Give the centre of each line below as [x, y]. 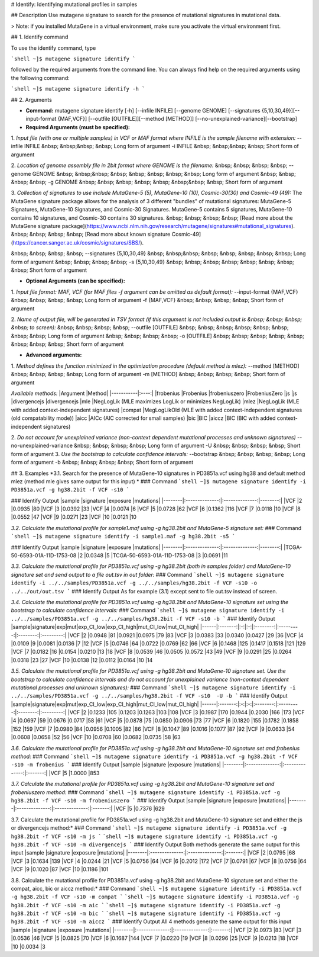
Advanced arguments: [54, 355]
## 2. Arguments [32, 99]
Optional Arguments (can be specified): [75, 281]
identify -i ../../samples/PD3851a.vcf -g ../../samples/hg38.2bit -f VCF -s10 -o [134, 583]
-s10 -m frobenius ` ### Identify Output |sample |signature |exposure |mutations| [116, 765]
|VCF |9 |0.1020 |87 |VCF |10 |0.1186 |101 [60, 869]
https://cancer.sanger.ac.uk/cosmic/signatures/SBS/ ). [78, 242]
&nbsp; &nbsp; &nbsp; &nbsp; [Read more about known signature [91, 235]
